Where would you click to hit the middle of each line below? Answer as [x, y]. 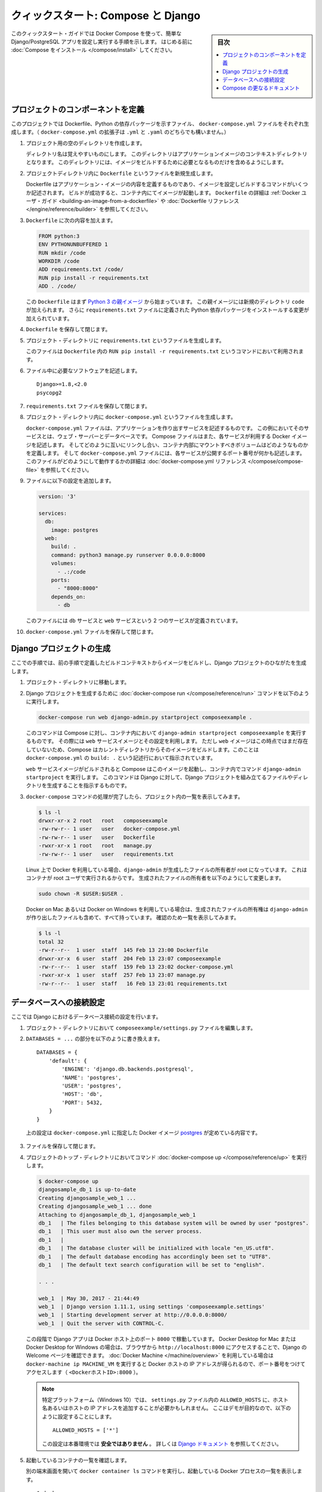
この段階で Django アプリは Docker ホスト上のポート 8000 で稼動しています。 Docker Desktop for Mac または [161, 1339]
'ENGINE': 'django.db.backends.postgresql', [128, 1069]
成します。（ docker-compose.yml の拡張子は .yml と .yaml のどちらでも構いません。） [120, 132]
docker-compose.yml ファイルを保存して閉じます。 [91, 631]
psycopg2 [49, 393]
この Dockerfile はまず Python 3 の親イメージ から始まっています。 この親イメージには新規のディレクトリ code [165, 302]
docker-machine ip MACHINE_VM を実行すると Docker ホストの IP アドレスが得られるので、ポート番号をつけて [166, 1364]
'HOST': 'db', [82, 1094]
